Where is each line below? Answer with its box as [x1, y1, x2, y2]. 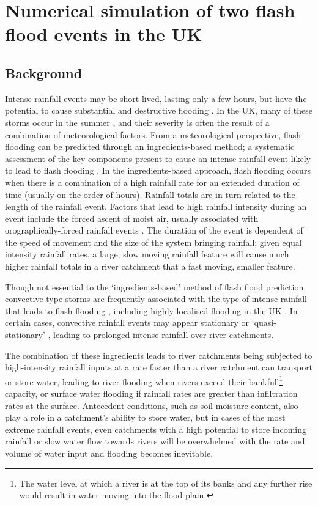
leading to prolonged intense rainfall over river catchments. [53, 328, 274, 341]
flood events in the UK [5, 21, 202, 46]
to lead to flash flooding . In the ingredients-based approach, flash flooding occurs [5, 164, 311, 177]
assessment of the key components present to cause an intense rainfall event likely [5, 152, 311, 164]
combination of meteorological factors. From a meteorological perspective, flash [5, 128, 301, 141]
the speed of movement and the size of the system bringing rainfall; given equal [5, 235, 302, 248]
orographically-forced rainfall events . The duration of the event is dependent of [5, 224, 303, 237]
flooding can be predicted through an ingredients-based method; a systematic [5, 140, 295, 153]
